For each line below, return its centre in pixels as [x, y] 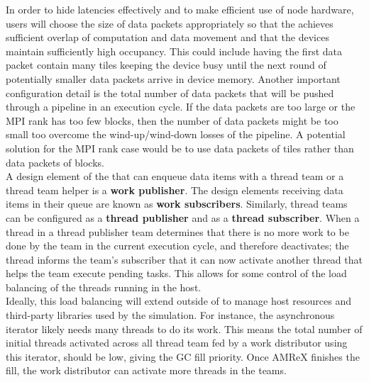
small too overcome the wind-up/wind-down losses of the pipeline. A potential [176, 134]
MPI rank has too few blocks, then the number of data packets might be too [172, 120]
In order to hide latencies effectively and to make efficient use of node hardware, [180, 9]
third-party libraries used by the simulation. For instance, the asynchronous [170, 315]
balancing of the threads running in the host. [104, 287]
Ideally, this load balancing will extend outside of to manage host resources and [178, 301]
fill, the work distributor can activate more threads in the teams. [146, 370]
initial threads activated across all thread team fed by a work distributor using [177, 343]
